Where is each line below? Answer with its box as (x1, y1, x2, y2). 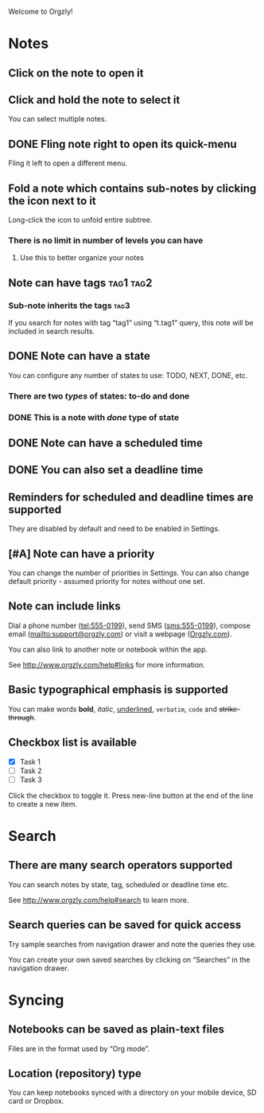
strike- (218, 704, 241, 714)
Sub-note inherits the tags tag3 (8, 300, 130, 311)
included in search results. (8, 326, 95, 336)
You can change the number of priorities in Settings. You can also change (8, 568, 250, 578)
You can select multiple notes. (8, 115, 107, 124)
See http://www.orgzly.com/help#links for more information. (8, 660, 205, 669)
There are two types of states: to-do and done (8, 390, 190, 401)
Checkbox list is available (8, 736, 138, 749)
